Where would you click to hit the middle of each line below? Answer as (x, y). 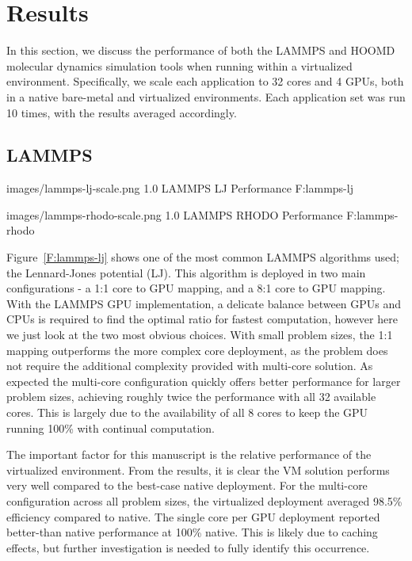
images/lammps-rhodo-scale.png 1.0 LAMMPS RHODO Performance (175, 214)
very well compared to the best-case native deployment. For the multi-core (187, 485)
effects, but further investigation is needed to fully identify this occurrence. (188, 547)
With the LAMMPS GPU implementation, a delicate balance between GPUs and (204, 303)
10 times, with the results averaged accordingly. (122, 112)
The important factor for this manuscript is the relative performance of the (189, 454)
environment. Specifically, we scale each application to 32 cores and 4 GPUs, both (205, 81)
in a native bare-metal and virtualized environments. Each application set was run (206, 96)
